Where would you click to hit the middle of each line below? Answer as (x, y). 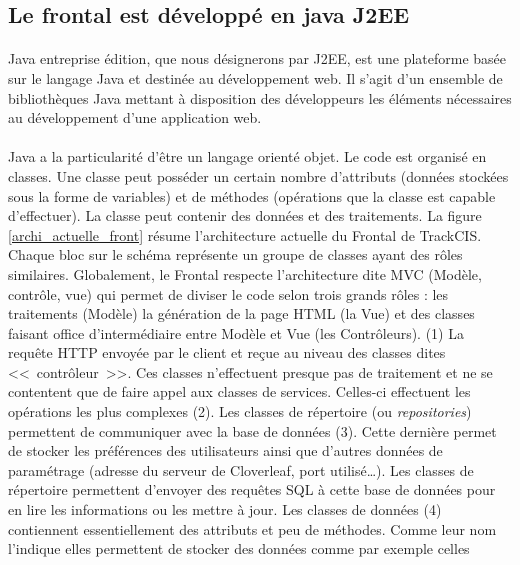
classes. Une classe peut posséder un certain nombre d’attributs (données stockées (258, 175)
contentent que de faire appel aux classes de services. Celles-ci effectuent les (239, 391)
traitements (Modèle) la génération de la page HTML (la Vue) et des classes (241, 313)
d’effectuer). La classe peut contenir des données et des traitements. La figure (245, 215)
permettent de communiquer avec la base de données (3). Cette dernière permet (252, 430)
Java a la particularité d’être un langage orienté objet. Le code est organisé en (247, 156)
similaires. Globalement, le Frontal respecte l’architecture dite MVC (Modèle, (245, 273)
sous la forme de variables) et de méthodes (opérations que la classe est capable (252, 195)
